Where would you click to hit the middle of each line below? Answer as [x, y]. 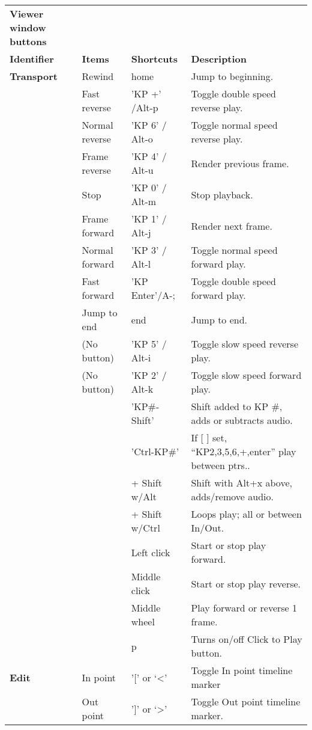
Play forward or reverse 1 [244, 608]
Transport [34, 76]
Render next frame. [232, 225]
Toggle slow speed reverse [244, 344]
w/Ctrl [145, 528]
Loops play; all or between [246, 514]
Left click [151, 552]
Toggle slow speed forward [246, 375]
